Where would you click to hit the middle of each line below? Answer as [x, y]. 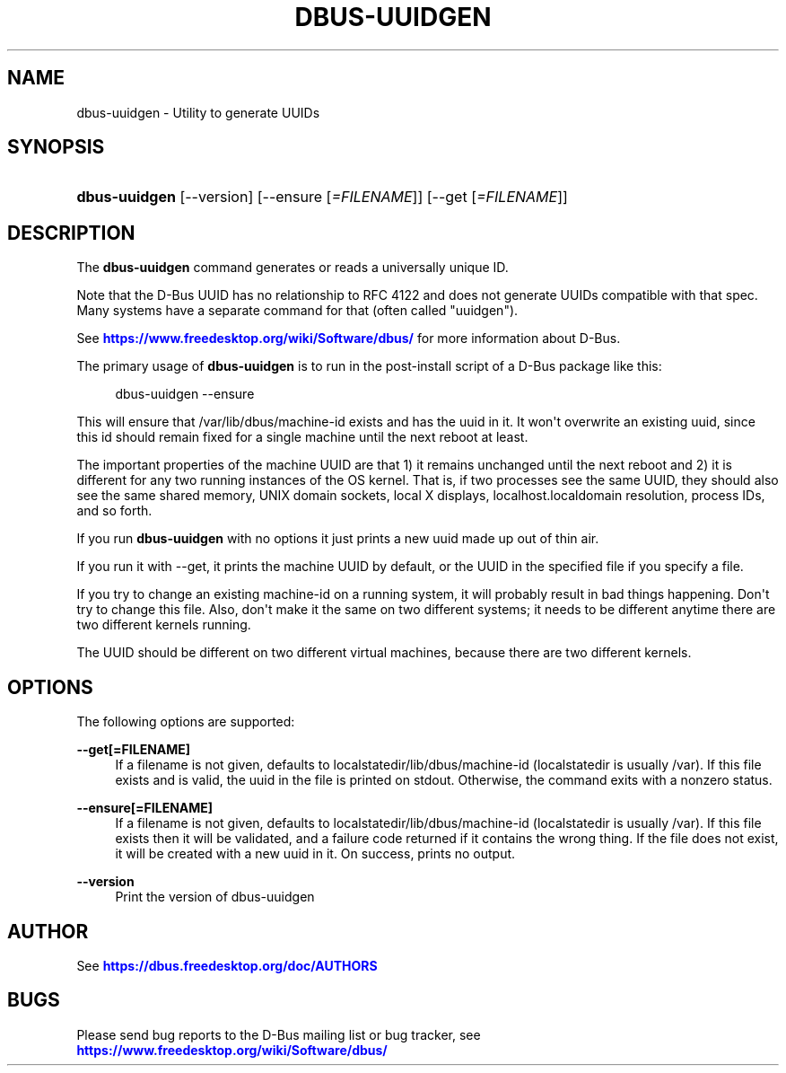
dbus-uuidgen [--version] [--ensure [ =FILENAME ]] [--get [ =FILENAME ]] [322, 197]
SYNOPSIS [56, 147]
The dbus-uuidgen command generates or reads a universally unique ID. [293, 268]
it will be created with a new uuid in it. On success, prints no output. [315, 854]
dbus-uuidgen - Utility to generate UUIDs [198, 112]
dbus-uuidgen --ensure [185, 394]
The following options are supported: [186, 722]
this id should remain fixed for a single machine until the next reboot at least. [302, 437]
